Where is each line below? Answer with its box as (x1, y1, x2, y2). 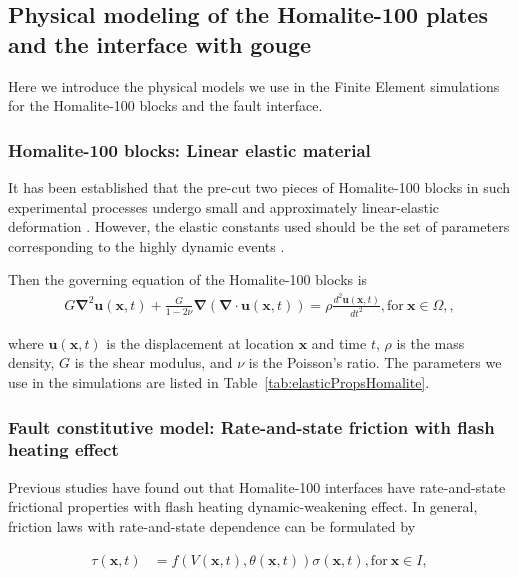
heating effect (8, 437, 119, 462)
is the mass (396, 332, 465, 353)
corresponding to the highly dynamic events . (8, 235, 285, 256)
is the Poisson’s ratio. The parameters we (248, 352, 502, 373)
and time (311, 332, 367, 353)
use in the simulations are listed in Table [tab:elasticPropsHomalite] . (8, 372, 430, 392)
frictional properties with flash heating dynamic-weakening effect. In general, (8, 496, 478, 517)
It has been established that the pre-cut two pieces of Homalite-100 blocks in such (8, 177, 511, 197)
